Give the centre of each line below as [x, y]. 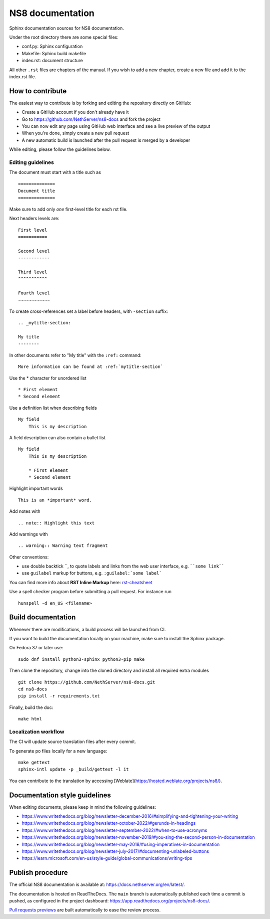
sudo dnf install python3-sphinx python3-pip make [81, 659]
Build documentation [42, 617]
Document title [37, 191]
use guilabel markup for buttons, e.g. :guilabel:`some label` [92, 573]
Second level [34, 251]
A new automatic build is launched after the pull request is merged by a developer [106, 140]
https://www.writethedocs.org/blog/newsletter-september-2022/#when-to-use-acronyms [114, 830]
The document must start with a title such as [55, 172]
